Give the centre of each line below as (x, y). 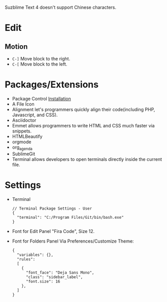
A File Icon (23, 104)
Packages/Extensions (52, 85)
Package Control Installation (42, 98)
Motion (16, 46)
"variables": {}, (35, 255)
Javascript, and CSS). (35, 115)
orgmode (22, 142)
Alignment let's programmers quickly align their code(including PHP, (83, 109)
